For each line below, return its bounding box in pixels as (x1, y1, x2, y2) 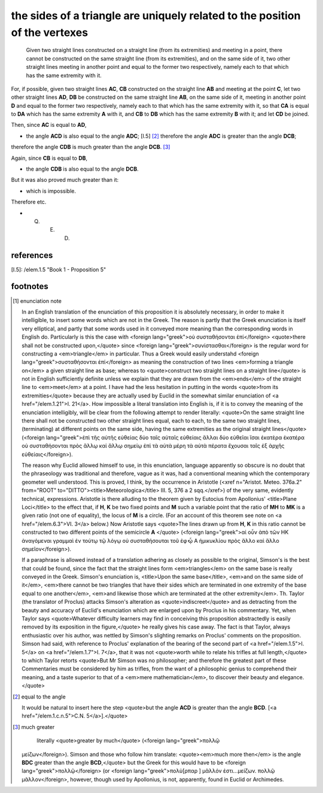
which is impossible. (26, 187, 77, 195)
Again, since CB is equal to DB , (11, 154, 88, 162)
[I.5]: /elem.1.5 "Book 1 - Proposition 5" (11, 266, 106, 273)
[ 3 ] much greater (13, 723, 55, 730)
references (11, 250, 53, 260)
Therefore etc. (11, 198, 47, 206)
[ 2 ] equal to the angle (13, 693, 66, 700)
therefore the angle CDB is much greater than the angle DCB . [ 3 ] (11, 144, 170, 151)
